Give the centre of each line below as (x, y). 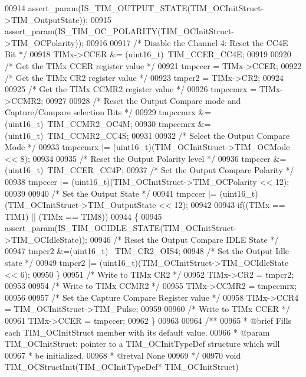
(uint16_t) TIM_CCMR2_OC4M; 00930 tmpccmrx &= (108, 123)
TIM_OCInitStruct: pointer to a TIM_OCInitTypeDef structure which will (142, 344)
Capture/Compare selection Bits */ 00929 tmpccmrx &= (108, 112)
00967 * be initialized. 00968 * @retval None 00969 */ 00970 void (123, 355)
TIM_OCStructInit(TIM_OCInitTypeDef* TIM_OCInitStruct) (122, 367)
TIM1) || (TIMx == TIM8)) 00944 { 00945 (83, 216)
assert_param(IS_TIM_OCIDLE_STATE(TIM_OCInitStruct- (121, 228)
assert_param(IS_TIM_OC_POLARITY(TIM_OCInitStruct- (119, 31)
